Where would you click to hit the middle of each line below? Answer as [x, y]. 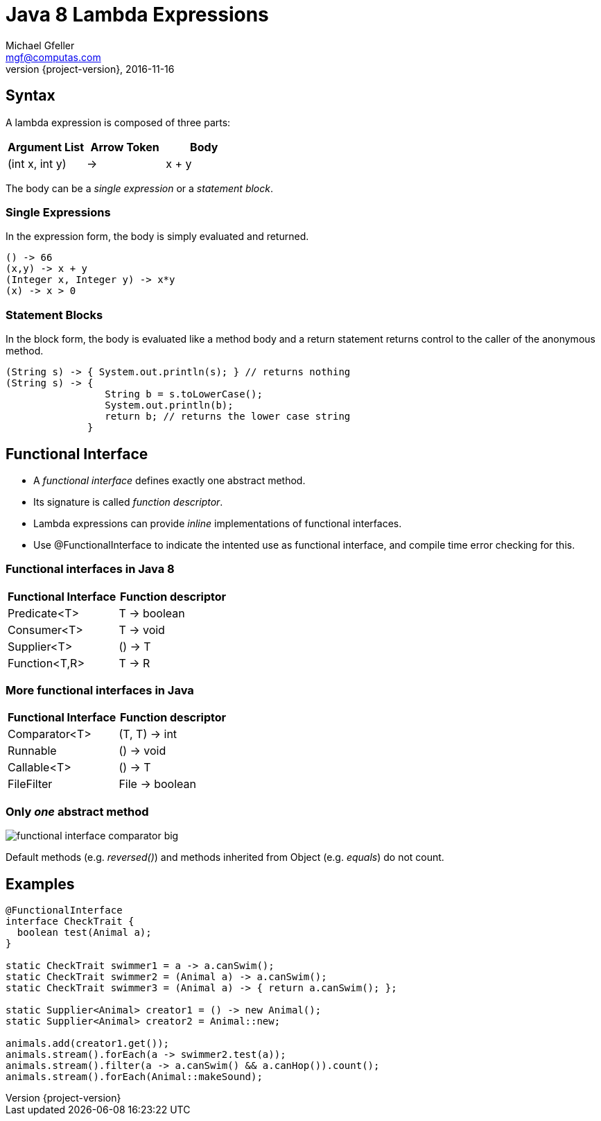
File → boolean [157, 784]
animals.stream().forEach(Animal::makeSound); [134, 1077]
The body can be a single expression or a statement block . [140, 188]
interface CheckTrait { [70, 922]
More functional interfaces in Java [100, 691]
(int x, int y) [37, 163]
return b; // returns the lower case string [228, 417]
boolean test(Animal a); [84, 933]
